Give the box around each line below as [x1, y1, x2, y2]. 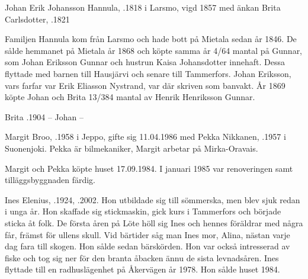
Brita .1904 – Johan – [5, 110, 84, 123]
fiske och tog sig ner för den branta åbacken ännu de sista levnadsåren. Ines [5, 251, 279, 264]
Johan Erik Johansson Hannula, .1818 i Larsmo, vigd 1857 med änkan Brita [5, 1, 281, 13]
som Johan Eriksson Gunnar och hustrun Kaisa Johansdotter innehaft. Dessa [5, 56, 285, 68]
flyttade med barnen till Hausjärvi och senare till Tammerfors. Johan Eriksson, [5, 67, 291, 79]
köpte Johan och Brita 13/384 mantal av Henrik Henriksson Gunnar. [5, 91, 255, 103]
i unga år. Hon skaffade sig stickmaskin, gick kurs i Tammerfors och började [5, 205, 281, 217]
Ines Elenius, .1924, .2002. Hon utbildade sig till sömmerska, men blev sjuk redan [5, 193, 300, 206]
